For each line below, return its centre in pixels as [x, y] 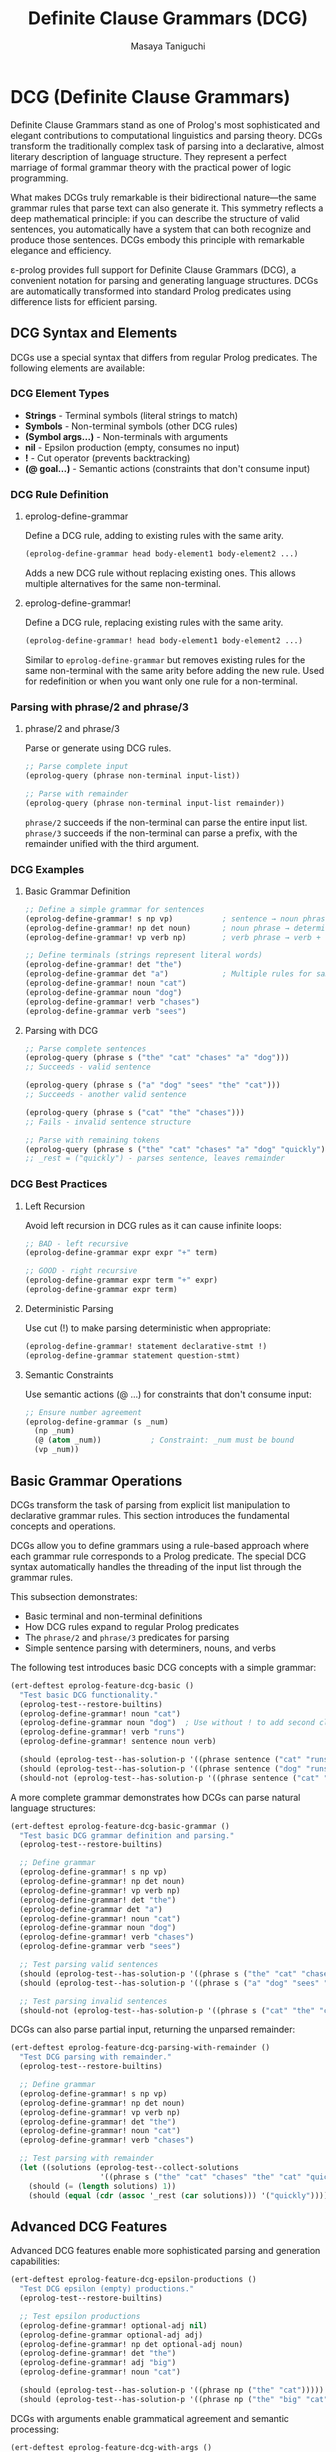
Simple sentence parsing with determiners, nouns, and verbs [150, 1648]
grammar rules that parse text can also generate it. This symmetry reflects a [167, 208]
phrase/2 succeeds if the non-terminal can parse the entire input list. [166, 822]
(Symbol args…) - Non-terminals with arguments [126, 436]
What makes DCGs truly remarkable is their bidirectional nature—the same [163, 197]
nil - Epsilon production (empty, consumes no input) [132, 447]
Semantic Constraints [69, 1374]
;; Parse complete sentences [85, 1048]
